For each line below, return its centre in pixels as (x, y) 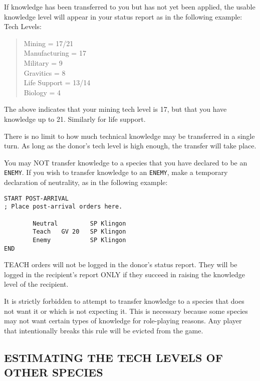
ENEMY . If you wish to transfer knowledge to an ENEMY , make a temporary (116, 172)
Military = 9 (43, 62)
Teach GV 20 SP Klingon (79, 232)
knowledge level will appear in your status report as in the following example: (123, 16)
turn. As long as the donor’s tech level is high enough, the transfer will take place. (130, 146)
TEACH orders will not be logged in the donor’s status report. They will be (121, 264)
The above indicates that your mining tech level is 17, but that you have (115, 109)
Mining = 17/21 (49, 43)
